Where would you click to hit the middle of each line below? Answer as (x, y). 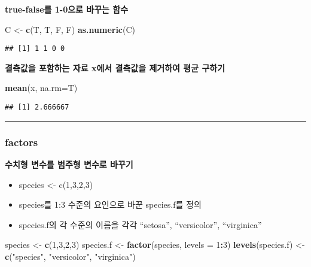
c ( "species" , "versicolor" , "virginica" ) (70, 256)
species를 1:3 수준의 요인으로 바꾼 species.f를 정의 (110, 204)
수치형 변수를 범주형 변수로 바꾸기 (69, 164)
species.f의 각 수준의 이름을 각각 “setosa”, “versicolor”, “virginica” (140, 224)
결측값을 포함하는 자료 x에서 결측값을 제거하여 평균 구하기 (115, 67)
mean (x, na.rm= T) (41, 88)
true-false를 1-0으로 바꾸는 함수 (67, 9)
